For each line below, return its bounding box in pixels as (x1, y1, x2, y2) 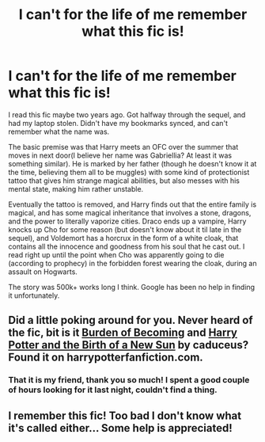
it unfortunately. (8, 291, 60, 300)
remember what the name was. (8, 127, 110, 136)
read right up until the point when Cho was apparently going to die (8, 250, 225, 259)
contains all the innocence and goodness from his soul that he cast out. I (8, 242, 245, 251)
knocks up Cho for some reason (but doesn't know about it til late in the (8, 224, 242, 234)
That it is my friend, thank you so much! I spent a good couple (8, 375, 250, 386)
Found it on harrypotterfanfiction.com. (8, 351, 203, 364)
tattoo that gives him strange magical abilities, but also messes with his (8, 176, 240, 185)
